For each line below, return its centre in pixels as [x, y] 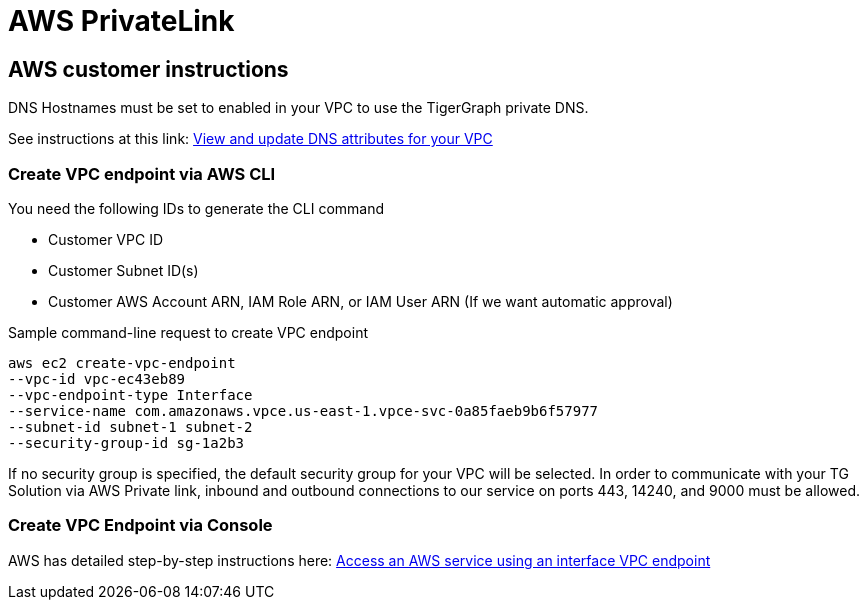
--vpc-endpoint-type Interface [130, 394]
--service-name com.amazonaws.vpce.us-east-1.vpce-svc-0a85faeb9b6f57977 [303, 410]
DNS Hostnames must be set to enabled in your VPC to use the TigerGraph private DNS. [298, 108]
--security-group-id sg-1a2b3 [126, 442]
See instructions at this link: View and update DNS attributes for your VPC [250, 139]
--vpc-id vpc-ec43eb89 [97, 378]
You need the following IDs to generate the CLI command [196, 208]
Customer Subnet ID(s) [123, 270]
